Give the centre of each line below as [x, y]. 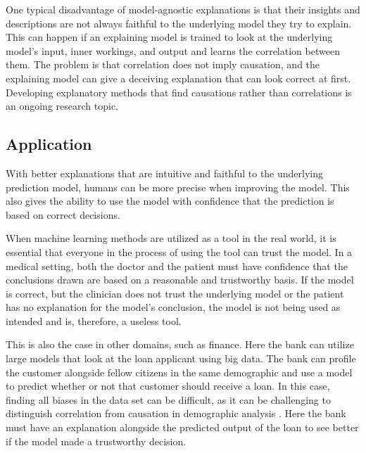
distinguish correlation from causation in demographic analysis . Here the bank [176, 413]
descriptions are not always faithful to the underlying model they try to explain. [179, 23]
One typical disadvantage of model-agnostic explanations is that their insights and [183, 9]
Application [49, 144]
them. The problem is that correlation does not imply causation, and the [163, 64]
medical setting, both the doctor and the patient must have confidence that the [177, 266]
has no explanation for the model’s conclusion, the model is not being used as [173, 307]
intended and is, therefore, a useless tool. [94, 320]
